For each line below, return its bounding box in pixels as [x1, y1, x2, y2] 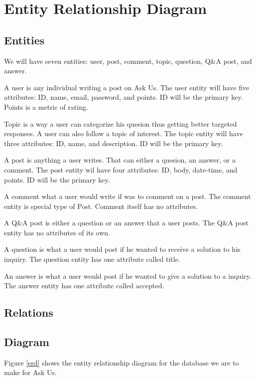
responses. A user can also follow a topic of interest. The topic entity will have [4, 128, 243, 139]
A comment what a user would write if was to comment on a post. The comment [4, 191, 251, 201]
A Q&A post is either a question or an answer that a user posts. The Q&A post [4, 217, 249, 228]
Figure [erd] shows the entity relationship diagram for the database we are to [4, 357, 239, 368]
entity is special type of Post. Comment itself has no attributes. [4, 200, 198, 211]
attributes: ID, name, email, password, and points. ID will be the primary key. [4, 92, 243, 102]
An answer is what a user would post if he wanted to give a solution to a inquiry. [4, 270, 252, 281]
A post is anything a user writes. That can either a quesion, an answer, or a [4, 155, 236, 165]
